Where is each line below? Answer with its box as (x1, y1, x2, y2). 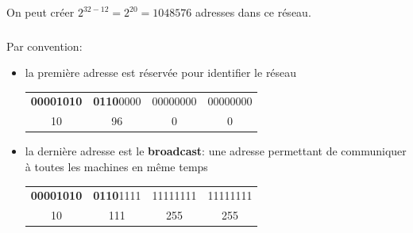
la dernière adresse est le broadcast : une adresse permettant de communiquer (25, 143, 407, 159)
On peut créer (6, 4, 75, 20)
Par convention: (6, 37, 83, 54)
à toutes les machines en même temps (25, 158, 208, 174)
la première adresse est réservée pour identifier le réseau (25, 64, 297, 81)
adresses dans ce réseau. (195, 4, 311, 20)
